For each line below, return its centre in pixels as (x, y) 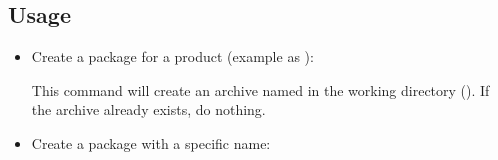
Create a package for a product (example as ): (172, 56)
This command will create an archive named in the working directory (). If (260, 89)
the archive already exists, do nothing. (148, 109)
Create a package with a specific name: (151, 142)
